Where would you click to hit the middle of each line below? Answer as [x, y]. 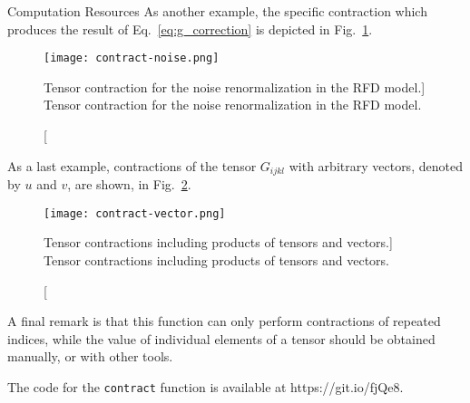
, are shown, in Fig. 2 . [129, 184]
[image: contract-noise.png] [132, 58]
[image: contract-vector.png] [135, 213]
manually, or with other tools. [90, 356]
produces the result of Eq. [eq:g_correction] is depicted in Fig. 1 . [190, 29]
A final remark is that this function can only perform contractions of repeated [224, 321]
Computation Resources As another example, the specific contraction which [217, 11]
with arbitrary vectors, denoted [376, 165]
